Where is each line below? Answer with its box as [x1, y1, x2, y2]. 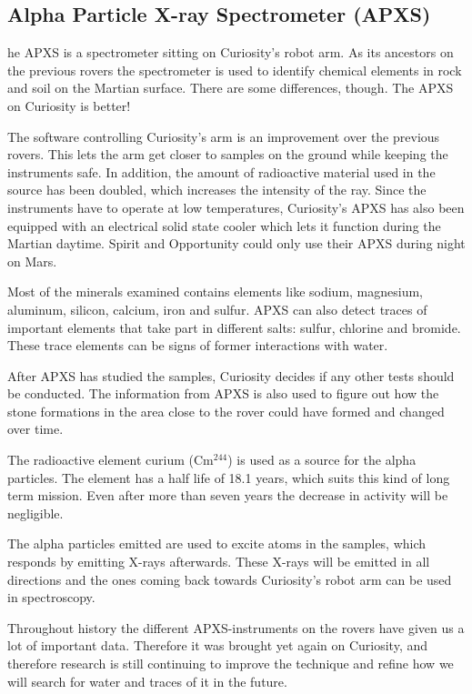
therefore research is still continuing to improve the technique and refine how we [7, 654, 454, 673]
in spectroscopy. [7, 588, 95, 607]
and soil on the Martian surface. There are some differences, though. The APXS [7, 78, 454, 97]
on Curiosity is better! [7, 96, 131, 115]
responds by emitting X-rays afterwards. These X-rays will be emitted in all [7, 552, 430, 571]
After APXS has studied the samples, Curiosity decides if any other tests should [7, 366, 455, 385]
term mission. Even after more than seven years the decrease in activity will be [7, 486, 448, 505]
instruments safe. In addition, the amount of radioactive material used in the [7, 162, 436, 181]
